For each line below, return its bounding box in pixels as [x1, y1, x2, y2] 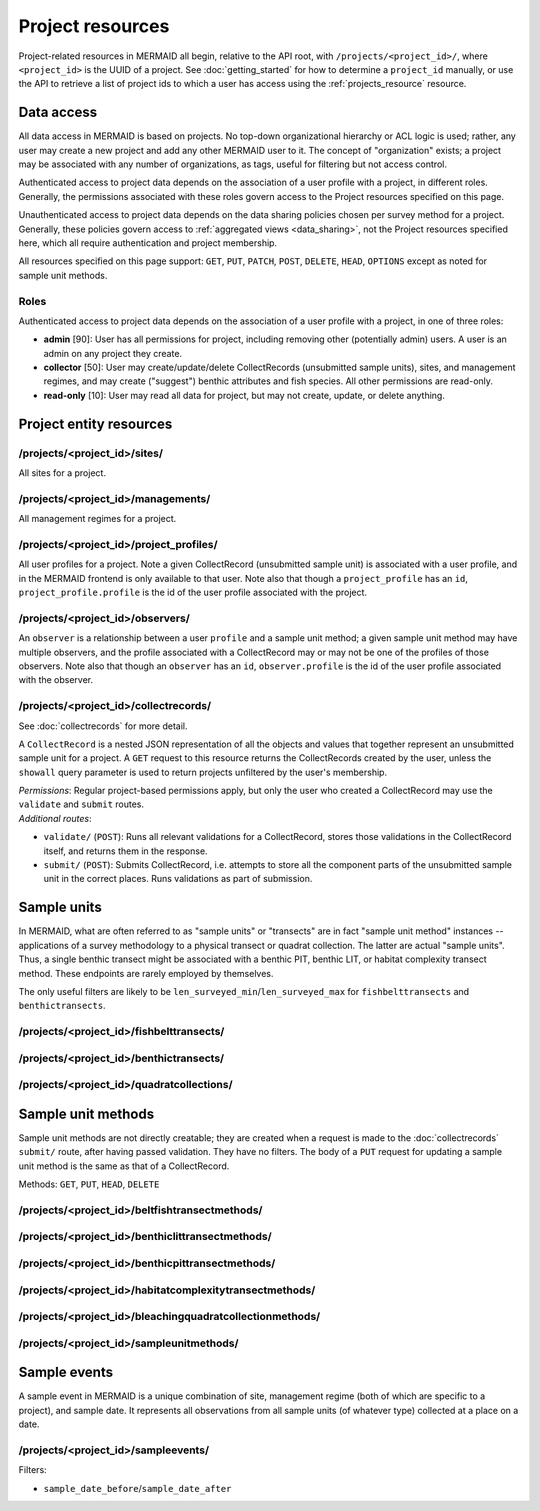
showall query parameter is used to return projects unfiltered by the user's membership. [18, 766, 388, 778]
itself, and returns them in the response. [43, 845, 209, 857]
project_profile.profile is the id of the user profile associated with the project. [18, 586, 368, 599]
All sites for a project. [18, 467, 107, 479]
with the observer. [18, 674, 94, 686]
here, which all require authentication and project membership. [18, 236, 278, 249]
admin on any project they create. [43, 347, 183, 359]
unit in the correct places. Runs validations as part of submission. [43, 873, 313, 885]
